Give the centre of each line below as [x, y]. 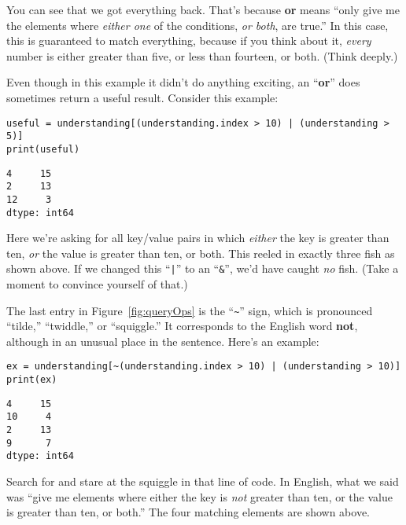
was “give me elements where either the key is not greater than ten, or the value [199, 496]
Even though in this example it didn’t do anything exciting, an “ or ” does [183, 82]
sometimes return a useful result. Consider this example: [142, 97]
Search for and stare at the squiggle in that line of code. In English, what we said [203, 481]
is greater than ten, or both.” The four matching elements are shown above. [188, 512]
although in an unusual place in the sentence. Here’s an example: [163, 341]
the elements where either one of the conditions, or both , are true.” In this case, [197, 25]
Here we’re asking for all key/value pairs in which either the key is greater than [198, 238]
